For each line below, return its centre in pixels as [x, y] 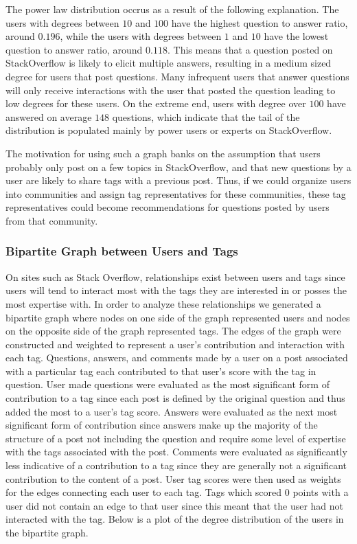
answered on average [49, 116]
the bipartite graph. [47, 532]
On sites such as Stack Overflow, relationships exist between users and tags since [175, 276]
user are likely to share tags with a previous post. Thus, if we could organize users [178, 180]
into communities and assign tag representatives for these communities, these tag [176, 193]
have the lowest [296, 36]
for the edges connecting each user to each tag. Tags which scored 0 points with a [177, 492]
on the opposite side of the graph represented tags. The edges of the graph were [173, 331]
